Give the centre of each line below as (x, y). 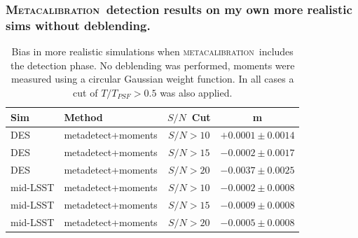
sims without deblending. (78, 25)
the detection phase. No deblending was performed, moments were (152, 65)
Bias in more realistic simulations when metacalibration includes (152, 51)
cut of (85, 92)
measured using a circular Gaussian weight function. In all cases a (152, 79)
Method (83, 117)
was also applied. (196, 92)
